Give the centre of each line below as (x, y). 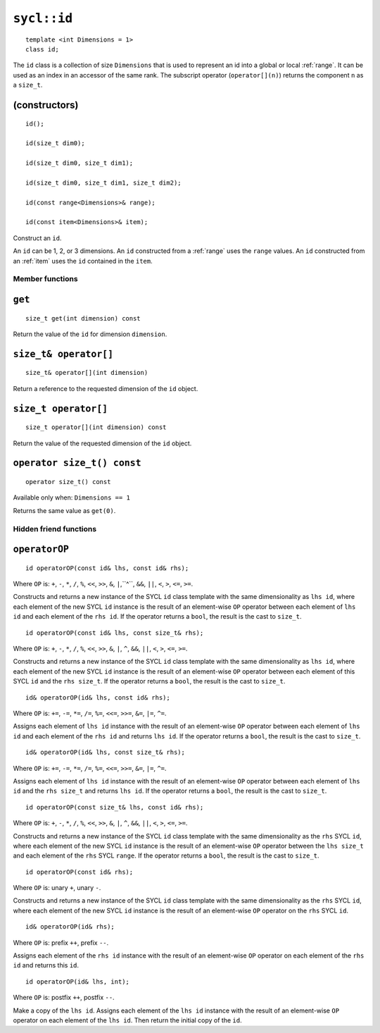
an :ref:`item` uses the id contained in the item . (83, 261)
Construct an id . (37, 238)
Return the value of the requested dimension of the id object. (102, 443)
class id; (42, 49)
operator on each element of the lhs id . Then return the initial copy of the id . (127, 1020)
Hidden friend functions (55, 528)
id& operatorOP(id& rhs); (70, 927)
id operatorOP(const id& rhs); (80, 872)
